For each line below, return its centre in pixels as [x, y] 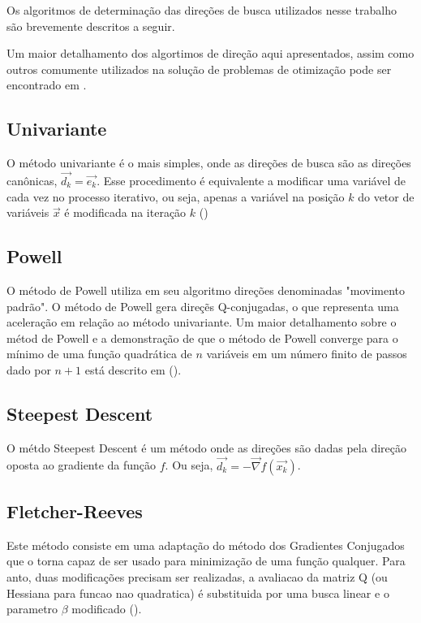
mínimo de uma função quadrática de [99, 354]
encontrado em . [47, 85]
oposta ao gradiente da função [82, 465]
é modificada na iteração [125, 212]
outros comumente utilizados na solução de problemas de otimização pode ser [199, 69]
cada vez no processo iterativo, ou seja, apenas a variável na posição [176, 196]
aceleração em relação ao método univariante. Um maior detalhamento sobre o [202, 322]
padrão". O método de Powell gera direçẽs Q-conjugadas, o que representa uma [203, 306]
